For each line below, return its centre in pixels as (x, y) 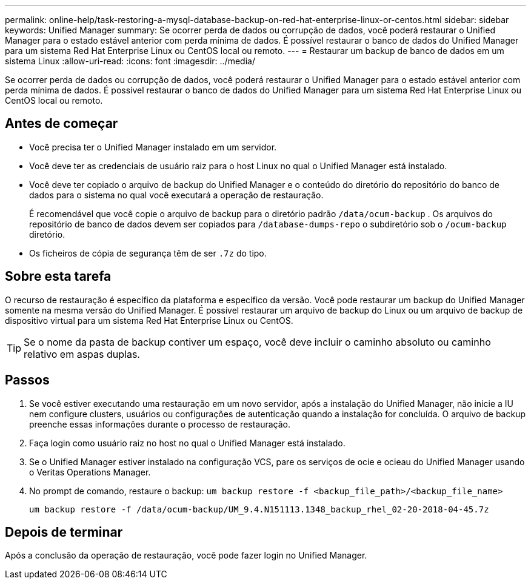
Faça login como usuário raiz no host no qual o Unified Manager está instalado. (187, 443)
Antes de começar (62, 124)
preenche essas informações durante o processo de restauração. (160, 424)
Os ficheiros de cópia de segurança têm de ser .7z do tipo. (148, 253)
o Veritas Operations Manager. (90, 472)
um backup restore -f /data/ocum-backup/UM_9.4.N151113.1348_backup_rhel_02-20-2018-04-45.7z (259, 509)
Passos (27, 380)
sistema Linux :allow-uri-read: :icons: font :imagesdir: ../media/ (130, 61)
